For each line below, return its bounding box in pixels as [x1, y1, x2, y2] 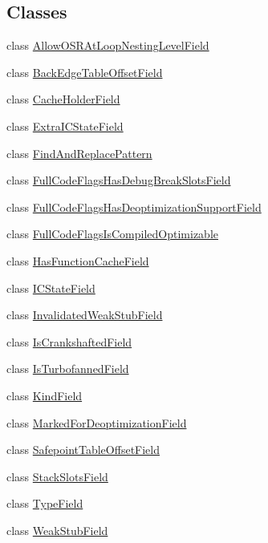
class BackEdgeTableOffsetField [6, 63, 163, 80]
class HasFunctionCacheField [6, 252, 149, 269]
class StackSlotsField [6, 468, 108, 484]
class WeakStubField [6, 521, 108, 538]
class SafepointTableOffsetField [6, 441, 160, 458]
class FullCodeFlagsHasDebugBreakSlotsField [6, 172, 231, 188]
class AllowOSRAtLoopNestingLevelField [6, 37, 209, 54]
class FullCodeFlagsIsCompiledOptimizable [6, 225, 218, 242]
